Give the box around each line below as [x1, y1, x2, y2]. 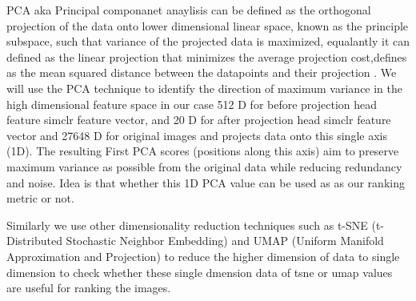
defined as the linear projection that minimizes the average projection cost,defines [6, 48, 407, 65]
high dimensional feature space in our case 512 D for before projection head [6, 95, 378, 112]
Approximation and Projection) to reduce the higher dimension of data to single [6, 247, 400, 264]
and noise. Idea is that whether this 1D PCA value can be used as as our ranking [6, 174, 405, 191]
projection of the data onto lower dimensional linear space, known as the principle [6, 17, 409, 34]
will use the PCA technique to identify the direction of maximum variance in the [6, 79, 403, 96]
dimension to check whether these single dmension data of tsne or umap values [6, 263, 393, 280]
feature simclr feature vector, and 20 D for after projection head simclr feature [6, 111, 391, 128]
